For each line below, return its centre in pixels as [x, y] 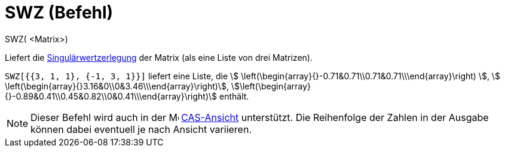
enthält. [234, 96]
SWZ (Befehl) [59, 13]
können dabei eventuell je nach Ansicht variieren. [141, 129]
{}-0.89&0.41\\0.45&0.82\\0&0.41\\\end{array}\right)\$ [111, 96]
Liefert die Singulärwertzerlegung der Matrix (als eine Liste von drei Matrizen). [159, 57]
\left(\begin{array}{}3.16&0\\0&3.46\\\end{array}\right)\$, [117, 86]
